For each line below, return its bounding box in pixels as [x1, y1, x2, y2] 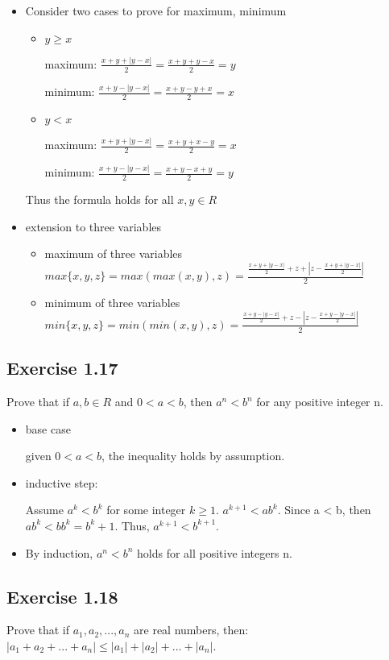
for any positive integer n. [256, 393, 383, 410]
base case [25, 420, 71, 437]
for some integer [106, 501, 186, 518]
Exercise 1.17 [6, 355, 118, 380]
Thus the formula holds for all [25, 191, 174, 208]
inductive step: [25, 474, 98, 491]
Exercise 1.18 [6, 583, 118, 608]
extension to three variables [25, 218, 162, 235]
